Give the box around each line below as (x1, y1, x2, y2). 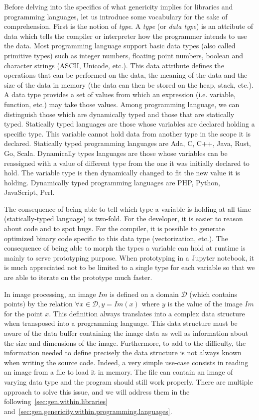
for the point (4, 308, 43, 318)
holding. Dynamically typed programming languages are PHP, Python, (4, 177, 220, 187)
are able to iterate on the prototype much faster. (4, 272, 152, 282)
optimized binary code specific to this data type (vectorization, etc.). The (4, 233, 228, 243)
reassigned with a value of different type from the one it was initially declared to (4, 157, 250, 168)
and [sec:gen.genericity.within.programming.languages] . (4, 406, 172, 416)
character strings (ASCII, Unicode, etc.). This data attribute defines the (4, 60, 224, 70)
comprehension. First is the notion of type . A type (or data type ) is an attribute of (4, 21, 253, 31)
